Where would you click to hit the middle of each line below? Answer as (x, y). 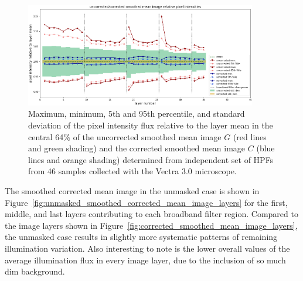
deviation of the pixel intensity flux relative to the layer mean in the (151, 125)
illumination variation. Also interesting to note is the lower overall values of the (147, 248)
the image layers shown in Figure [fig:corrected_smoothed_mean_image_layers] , (151, 225)
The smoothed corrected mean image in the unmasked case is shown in (132, 191)
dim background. (35, 271)
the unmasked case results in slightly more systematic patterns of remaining (141, 237)
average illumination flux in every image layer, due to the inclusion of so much (145, 260)
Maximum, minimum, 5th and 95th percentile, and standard (137, 114)
